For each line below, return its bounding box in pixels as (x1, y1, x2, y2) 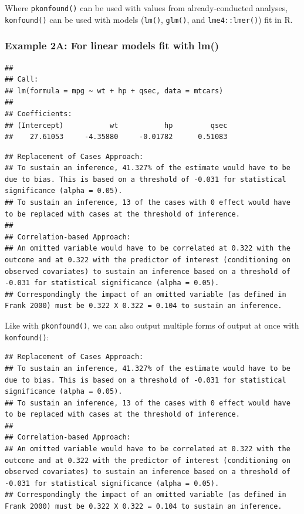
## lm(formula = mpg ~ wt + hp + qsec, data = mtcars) (5, 86, 224, 95)
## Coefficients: (5, 109, 72, 118)
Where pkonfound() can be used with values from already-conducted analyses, (5, 2, 288, 13)
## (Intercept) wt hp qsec (5, 121, 228, 130)
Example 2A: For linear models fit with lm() (5, 38, 219, 53)
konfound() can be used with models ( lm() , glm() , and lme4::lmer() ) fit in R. (5, 13, 293, 25)
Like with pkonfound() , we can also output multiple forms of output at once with (5, 319, 299, 331)
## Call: (5, 75, 39, 84)
